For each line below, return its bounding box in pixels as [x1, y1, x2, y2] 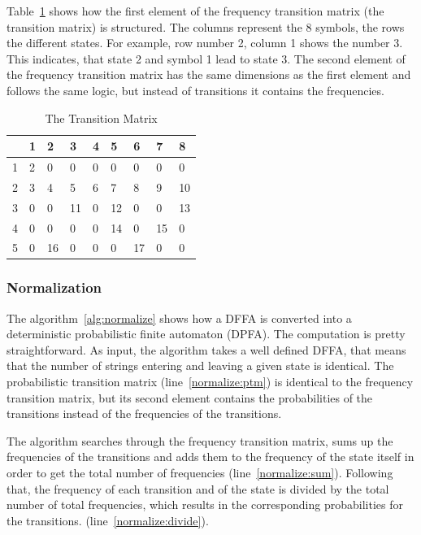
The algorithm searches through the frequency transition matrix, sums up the [7, 432, 393, 449]
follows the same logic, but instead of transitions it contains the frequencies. [7, 81, 384, 98]
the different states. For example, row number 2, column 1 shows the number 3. [7, 34, 403, 51]
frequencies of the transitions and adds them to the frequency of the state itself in [7, 448, 414, 465]
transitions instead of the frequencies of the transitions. [7, 405, 282, 422]
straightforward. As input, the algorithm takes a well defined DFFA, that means [7, 341, 406, 358]
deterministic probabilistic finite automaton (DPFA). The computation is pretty [7, 325, 406, 342]
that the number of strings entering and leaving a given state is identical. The [7, 357, 394, 374]
